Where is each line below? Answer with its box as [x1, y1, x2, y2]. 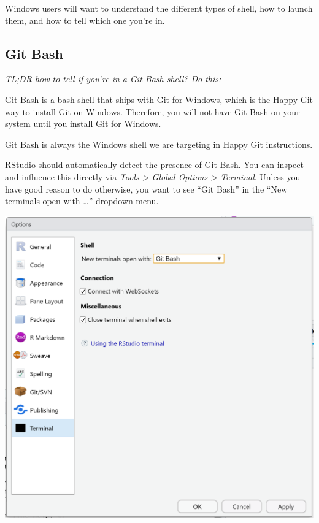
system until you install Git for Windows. [5, 117, 161, 130]
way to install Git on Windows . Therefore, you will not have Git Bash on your [5, 105, 300, 118]
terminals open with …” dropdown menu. [5, 194, 159, 207]
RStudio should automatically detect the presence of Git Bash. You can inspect [5, 158, 304, 171]
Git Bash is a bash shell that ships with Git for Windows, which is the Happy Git [5, 93, 313, 105]
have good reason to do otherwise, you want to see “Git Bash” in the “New [5, 182, 288, 195]
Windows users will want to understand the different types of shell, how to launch [5, 2, 313, 14]
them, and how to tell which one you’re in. [5, 13, 165, 26]
